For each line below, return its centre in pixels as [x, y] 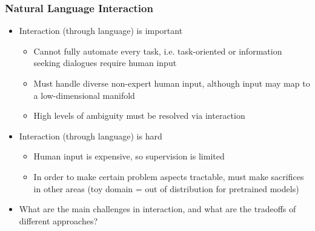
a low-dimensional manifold [84, 95]
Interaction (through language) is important [101, 31]
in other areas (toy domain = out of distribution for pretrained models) [166, 188]
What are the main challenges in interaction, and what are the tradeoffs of [157, 209]
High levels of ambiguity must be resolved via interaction [139, 115]
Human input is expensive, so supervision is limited [129, 156]
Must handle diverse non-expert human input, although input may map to [172, 83]
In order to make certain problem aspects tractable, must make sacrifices [169, 176]
